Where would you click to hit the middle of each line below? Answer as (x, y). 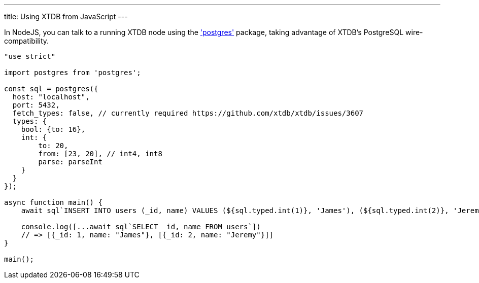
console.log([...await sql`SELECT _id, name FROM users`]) (141, 227)
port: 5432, (36, 105)
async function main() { (53, 202)
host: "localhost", (51, 97)
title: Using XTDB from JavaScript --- (66, 16)
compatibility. (27, 41)
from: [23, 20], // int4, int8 (100, 154)
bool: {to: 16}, (53, 129)
